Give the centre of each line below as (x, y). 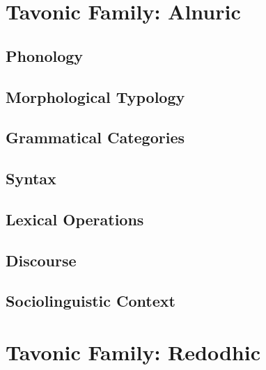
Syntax (31, 178)
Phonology (45, 55)
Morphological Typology (95, 96)
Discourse (41, 260)
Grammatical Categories (95, 137)
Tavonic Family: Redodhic (133, 352)
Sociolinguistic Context (91, 301)
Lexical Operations (75, 219)
